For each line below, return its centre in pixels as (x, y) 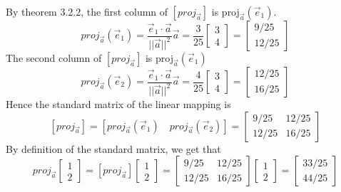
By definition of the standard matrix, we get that (113, 148)
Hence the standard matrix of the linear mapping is (118, 104)
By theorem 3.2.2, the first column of (87, 11)
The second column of (54, 58)
